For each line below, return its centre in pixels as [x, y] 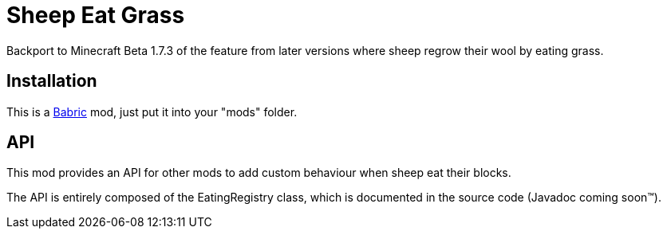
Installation [52, 81]
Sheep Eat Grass [96, 15]
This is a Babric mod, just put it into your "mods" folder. [152, 112]
